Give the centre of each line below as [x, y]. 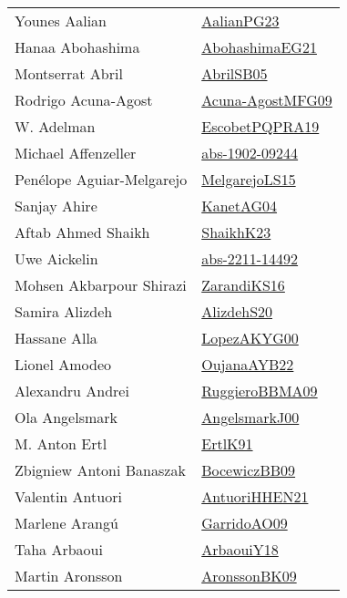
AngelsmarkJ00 [250, 417]
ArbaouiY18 [240, 549]
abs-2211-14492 [250, 258]
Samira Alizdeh [64, 311]
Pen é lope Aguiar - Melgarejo [101, 179]
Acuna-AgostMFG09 [267, 100]
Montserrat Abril [69, 73]
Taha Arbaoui [59, 549]
